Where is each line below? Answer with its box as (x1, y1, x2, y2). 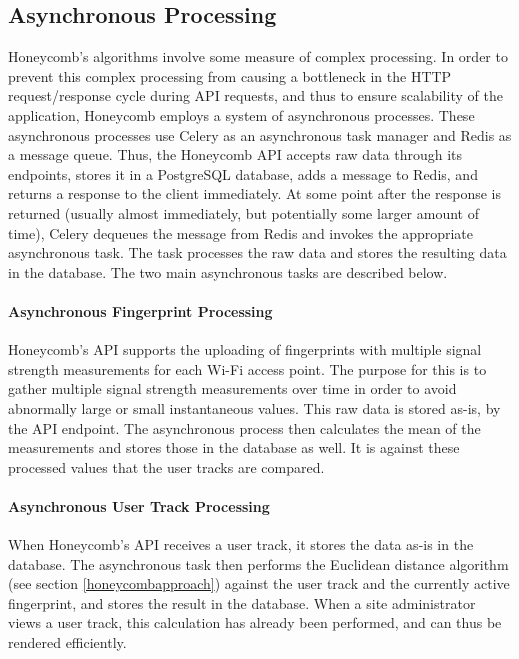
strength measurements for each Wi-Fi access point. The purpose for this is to (8, 358, 487, 379)
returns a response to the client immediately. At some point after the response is (8, 183, 502, 204)
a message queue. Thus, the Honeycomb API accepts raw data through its (8, 144, 463, 165)
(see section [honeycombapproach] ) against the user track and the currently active (8, 573, 510, 594)
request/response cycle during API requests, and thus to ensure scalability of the (8, 85, 503, 106)
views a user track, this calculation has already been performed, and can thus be (8, 612, 502, 633)
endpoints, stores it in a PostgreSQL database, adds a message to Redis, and (8, 163, 478, 184)
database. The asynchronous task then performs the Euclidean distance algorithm (8, 553, 509, 574)
